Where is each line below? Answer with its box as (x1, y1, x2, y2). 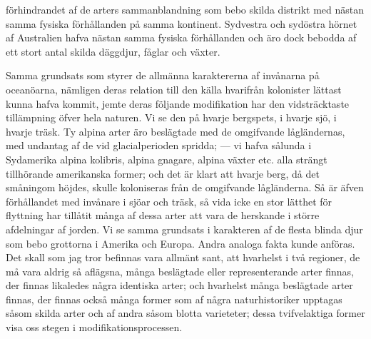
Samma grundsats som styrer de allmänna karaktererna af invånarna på (6, 68, 320, 83)
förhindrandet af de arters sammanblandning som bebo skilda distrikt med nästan (6, 2, 364, 16)
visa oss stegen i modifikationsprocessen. (6, 320, 183, 335)
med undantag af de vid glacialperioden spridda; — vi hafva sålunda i (6, 138, 312, 153)
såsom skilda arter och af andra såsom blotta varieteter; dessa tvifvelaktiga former (6, 305, 365, 320)
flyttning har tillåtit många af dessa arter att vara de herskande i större (6, 208, 320, 223)
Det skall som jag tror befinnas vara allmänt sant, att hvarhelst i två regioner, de (6, 250, 360, 265)
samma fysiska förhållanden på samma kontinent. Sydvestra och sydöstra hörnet (6, 16, 357, 31)
